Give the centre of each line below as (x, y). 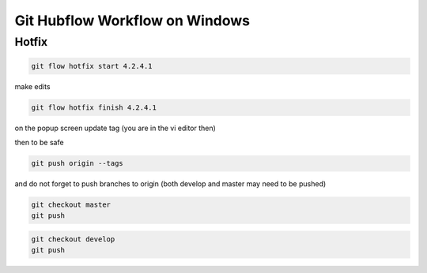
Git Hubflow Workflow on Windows (132, 21)
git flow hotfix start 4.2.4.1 (92, 66)
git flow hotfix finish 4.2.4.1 (94, 107)
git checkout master (71, 205)
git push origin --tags (77, 163)
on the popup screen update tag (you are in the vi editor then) (115, 128)
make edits (32, 86)
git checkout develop (73, 239)
